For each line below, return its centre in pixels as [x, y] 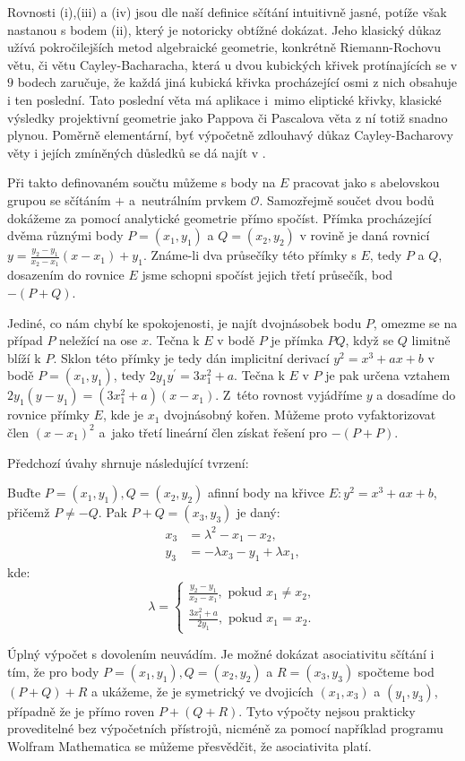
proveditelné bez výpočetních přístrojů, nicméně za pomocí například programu [225, 728]
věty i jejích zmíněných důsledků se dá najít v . [137, 152]
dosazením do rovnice [66, 275]
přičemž [29, 512]
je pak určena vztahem [388, 375]
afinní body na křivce [266, 493]
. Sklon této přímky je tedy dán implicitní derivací [191, 357]
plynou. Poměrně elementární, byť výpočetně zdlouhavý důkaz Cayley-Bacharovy [230, 135]
